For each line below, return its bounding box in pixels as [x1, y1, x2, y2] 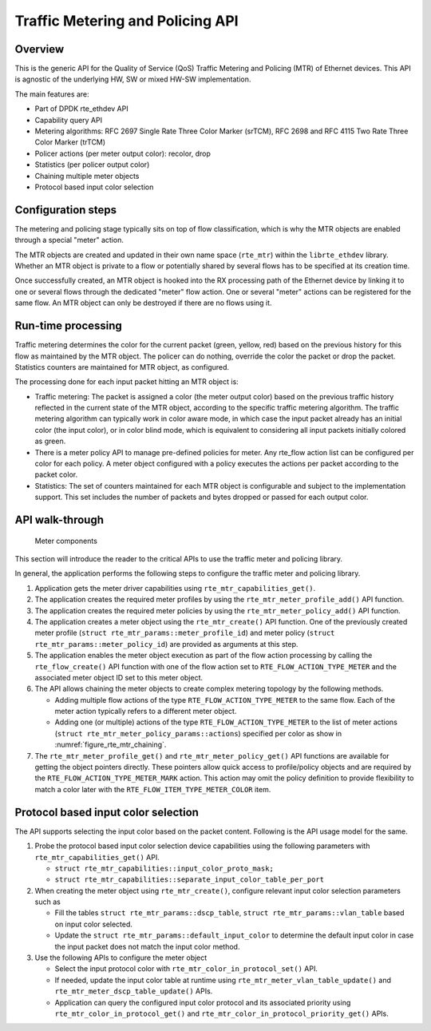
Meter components [34, 536, 97, 545]
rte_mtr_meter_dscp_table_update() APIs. [54, 986, 213, 996]
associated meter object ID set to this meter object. [34, 672, 204, 682]
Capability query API [34, 115, 103, 125]
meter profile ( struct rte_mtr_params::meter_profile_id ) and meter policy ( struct [34, 628, 335, 638]
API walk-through [14, 514, 104, 527]
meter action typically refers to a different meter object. [54, 707, 237, 716]
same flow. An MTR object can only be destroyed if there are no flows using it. [14, 298, 272, 307]
